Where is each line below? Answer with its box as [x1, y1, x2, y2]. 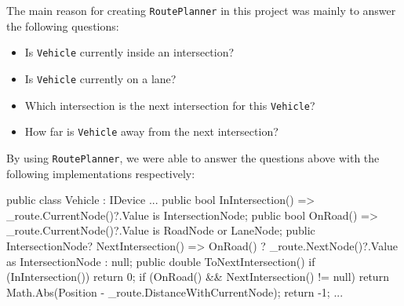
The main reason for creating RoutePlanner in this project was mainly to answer [6, 2, 396, 18]
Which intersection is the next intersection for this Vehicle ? [24, 97, 315, 113]
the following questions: [6, 17, 119, 34]
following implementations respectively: [6, 165, 195, 181]
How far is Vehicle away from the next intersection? [24, 123, 278, 140]
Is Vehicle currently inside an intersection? [24, 44, 235, 60]
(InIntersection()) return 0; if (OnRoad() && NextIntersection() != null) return [6, 268, 389, 285]
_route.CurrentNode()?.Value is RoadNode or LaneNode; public [6, 222, 315, 239]
